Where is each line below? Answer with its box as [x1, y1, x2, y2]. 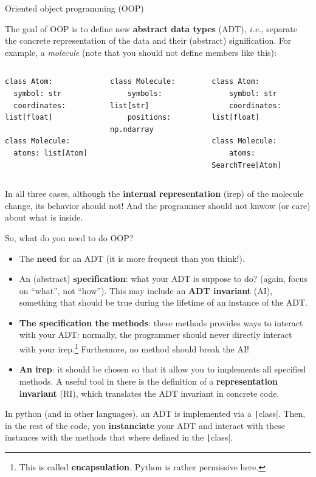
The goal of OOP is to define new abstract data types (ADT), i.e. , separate [5, 22, 297, 35]
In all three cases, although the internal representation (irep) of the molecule [5, 187, 304, 200]
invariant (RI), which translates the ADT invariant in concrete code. [19, 386, 280, 399]
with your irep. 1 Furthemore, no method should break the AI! [19, 341, 249, 355]
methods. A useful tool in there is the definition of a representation [19, 374, 278, 387]
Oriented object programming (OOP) [5, 2, 144, 14]
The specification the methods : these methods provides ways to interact [19, 316, 303, 329]
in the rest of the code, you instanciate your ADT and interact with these [5, 419, 285, 431]
